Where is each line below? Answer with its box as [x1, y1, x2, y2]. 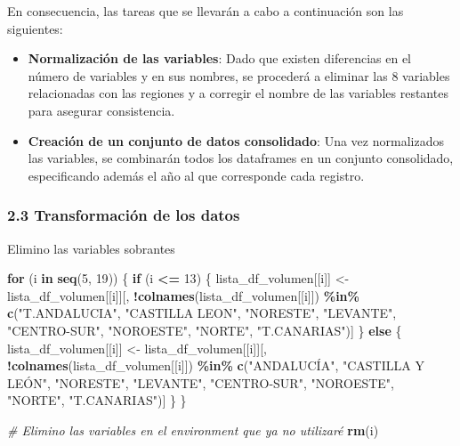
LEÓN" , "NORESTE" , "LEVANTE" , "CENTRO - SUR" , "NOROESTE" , [7, 373, 394, 392]
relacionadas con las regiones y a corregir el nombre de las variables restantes [28, 84, 448, 102]
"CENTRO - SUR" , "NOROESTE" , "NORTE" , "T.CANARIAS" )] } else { [7, 320, 402, 339]
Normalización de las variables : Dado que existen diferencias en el [28, 49, 412, 68]
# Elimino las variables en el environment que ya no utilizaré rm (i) [7, 420, 379, 439]
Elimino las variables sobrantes [7, 239, 175, 257]
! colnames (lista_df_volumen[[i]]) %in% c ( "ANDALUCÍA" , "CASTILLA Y [7, 356, 424, 375]
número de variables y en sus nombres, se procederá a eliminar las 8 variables [28, 66, 450, 85]
